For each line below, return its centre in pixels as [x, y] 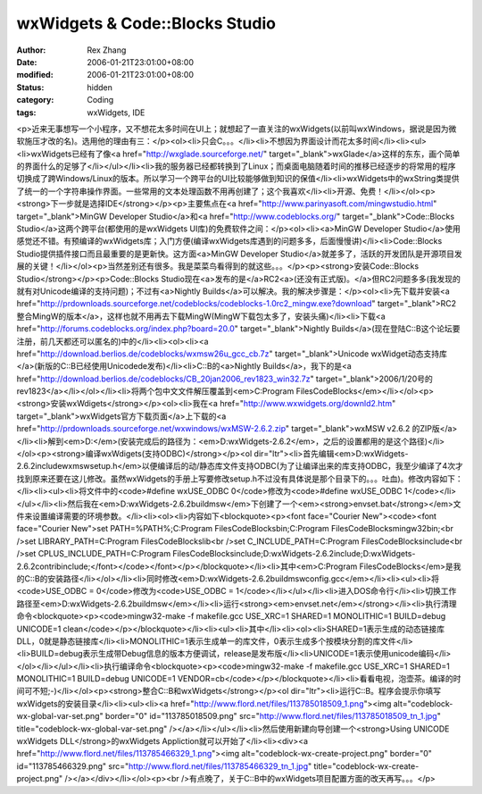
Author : [31, 50]
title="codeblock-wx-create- [366, 766]
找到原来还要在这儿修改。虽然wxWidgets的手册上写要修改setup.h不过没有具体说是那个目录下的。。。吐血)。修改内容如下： [240, 479]
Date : [27, 62]
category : [35, 100]
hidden [100, 87]
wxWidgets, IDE [116, 113]
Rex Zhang [107, 50]
